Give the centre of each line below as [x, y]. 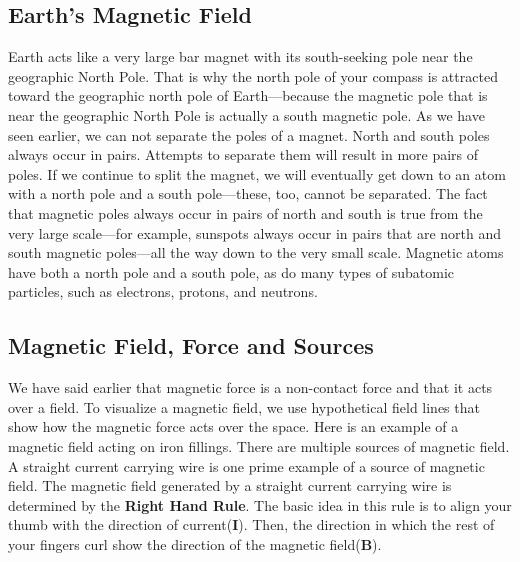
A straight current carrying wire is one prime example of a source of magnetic [246, 465]
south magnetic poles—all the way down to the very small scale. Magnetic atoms [256, 252]
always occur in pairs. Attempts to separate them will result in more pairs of [243, 154]
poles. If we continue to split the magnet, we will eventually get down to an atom [257, 173]
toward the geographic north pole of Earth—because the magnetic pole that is [248, 95]
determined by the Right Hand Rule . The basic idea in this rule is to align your [260, 504]
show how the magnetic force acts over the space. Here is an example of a [233, 426]
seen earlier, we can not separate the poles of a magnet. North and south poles [249, 134]
